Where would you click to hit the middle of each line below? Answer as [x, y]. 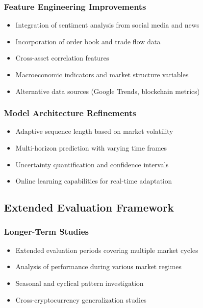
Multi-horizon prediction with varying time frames [91, 148]
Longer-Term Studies [46, 231]
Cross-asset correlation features [62, 58]
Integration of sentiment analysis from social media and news [107, 25]
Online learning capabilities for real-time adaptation [94, 181]
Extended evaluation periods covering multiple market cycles [107, 250]
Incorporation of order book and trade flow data [88, 41]
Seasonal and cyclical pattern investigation [79, 283]
